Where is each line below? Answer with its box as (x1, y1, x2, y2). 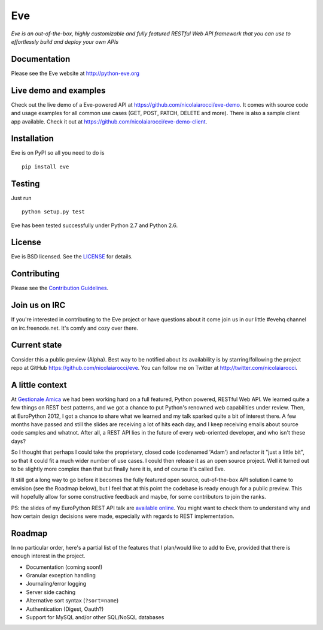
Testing (11, 179, 40, 189)
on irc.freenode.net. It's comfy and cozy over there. (11, 324, 139, 331)
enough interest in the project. (11, 552, 86, 560)
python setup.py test (22, 209, 85, 215)
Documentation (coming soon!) (26, 563, 103, 571)
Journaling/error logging (26, 580, 87, 587)
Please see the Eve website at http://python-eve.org (11, 70, 140, 77)
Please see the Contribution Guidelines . (11, 285, 109, 292)
